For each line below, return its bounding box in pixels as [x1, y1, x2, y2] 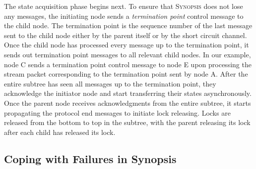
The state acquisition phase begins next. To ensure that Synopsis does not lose [4, 1, 243, 11]
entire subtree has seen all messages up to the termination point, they [4, 78, 216, 88]
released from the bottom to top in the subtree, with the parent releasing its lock [4, 117, 251, 127]
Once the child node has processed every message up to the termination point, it [4, 40, 249, 50]
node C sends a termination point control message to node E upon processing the [4, 59, 252, 69]
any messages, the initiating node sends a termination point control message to [4, 10, 244, 21]
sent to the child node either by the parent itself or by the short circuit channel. [4, 30, 247, 40]
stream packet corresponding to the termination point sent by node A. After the [4, 69, 248, 79]
